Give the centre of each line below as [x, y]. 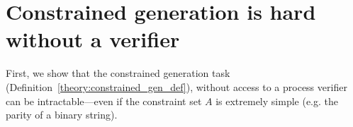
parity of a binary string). [62, 115]
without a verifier [93, 39]
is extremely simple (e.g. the [277, 101]
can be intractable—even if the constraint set [104, 101]
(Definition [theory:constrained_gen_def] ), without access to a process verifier [176, 86]
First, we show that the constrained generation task [118, 73]
